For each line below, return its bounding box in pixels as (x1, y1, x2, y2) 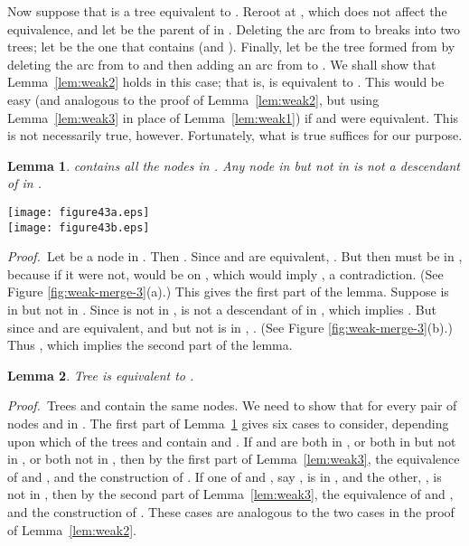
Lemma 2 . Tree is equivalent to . (7, 365, 194, 384)
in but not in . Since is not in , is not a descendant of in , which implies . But (7, 300, 436, 319)
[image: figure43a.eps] (7, 205, 150, 219)
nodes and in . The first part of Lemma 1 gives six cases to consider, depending (7, 414, 449, 432)
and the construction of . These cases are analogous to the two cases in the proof (7, 502, 455, 521)
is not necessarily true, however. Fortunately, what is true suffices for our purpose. (7, 126, 463, 145)
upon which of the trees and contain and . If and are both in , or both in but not (7, 431, 456, 450)
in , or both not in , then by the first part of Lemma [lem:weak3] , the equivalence (7, 449, 460, 468)
